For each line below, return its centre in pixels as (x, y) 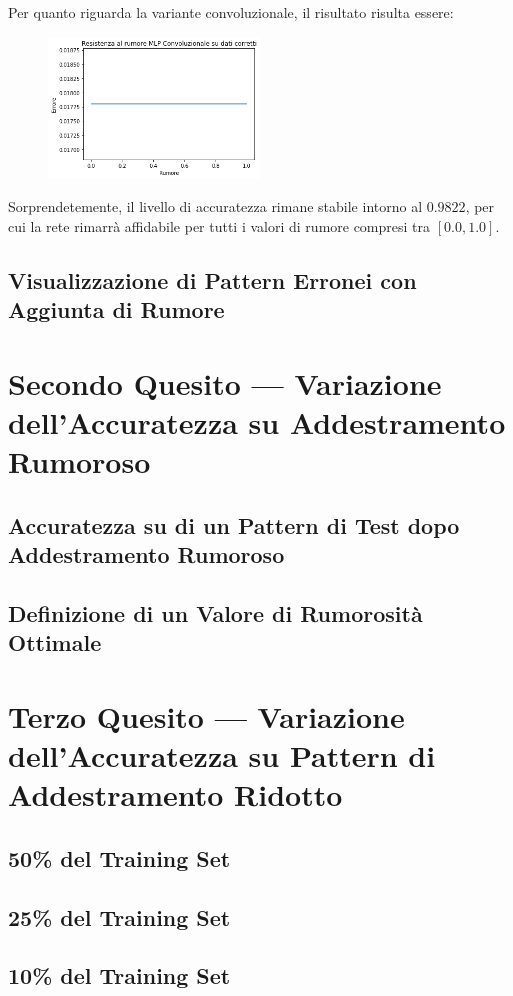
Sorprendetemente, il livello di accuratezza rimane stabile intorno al (215, 206)
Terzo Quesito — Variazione (206, 715)
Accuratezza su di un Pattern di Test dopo (234, 524)
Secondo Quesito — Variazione (225, 382)
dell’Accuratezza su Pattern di (222, 755)
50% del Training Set (119, 857)
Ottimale (55, 642)
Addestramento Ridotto (175, 794)
